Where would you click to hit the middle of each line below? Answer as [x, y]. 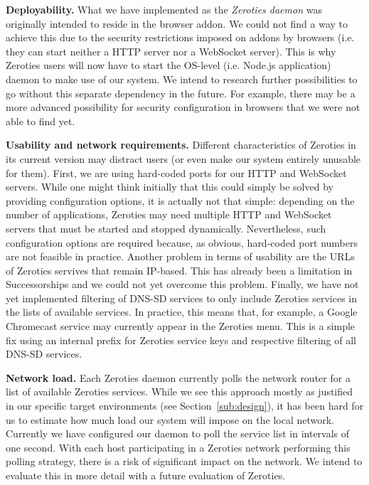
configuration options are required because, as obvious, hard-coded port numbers [182, 242]
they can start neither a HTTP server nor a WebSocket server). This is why [171, 51]
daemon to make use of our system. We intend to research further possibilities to [182, 79]
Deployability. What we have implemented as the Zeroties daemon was [164, 9]
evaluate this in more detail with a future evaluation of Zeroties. [146, 475]
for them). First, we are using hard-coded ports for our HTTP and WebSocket [176, 172]
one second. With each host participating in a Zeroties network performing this [178, 447]
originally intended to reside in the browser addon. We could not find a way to [177, 23]
